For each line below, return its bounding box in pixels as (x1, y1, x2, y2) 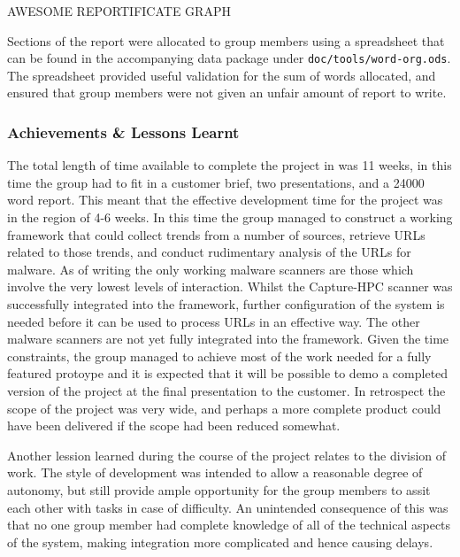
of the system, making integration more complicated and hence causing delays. (7, 532, 433, 551)
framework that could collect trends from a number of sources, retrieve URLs (7, 225, 425, 244)
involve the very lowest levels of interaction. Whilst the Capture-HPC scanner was (7, 277, 453, 296)
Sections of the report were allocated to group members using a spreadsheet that (7, 31, 445, 50)
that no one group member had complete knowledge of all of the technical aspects (7, 515, 451, 534)
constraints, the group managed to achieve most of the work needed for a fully (7, 346, 432, 365)
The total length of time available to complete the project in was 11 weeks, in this (7, 156, 452, 174)
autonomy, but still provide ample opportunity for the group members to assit (7, 480, 431, 499)
